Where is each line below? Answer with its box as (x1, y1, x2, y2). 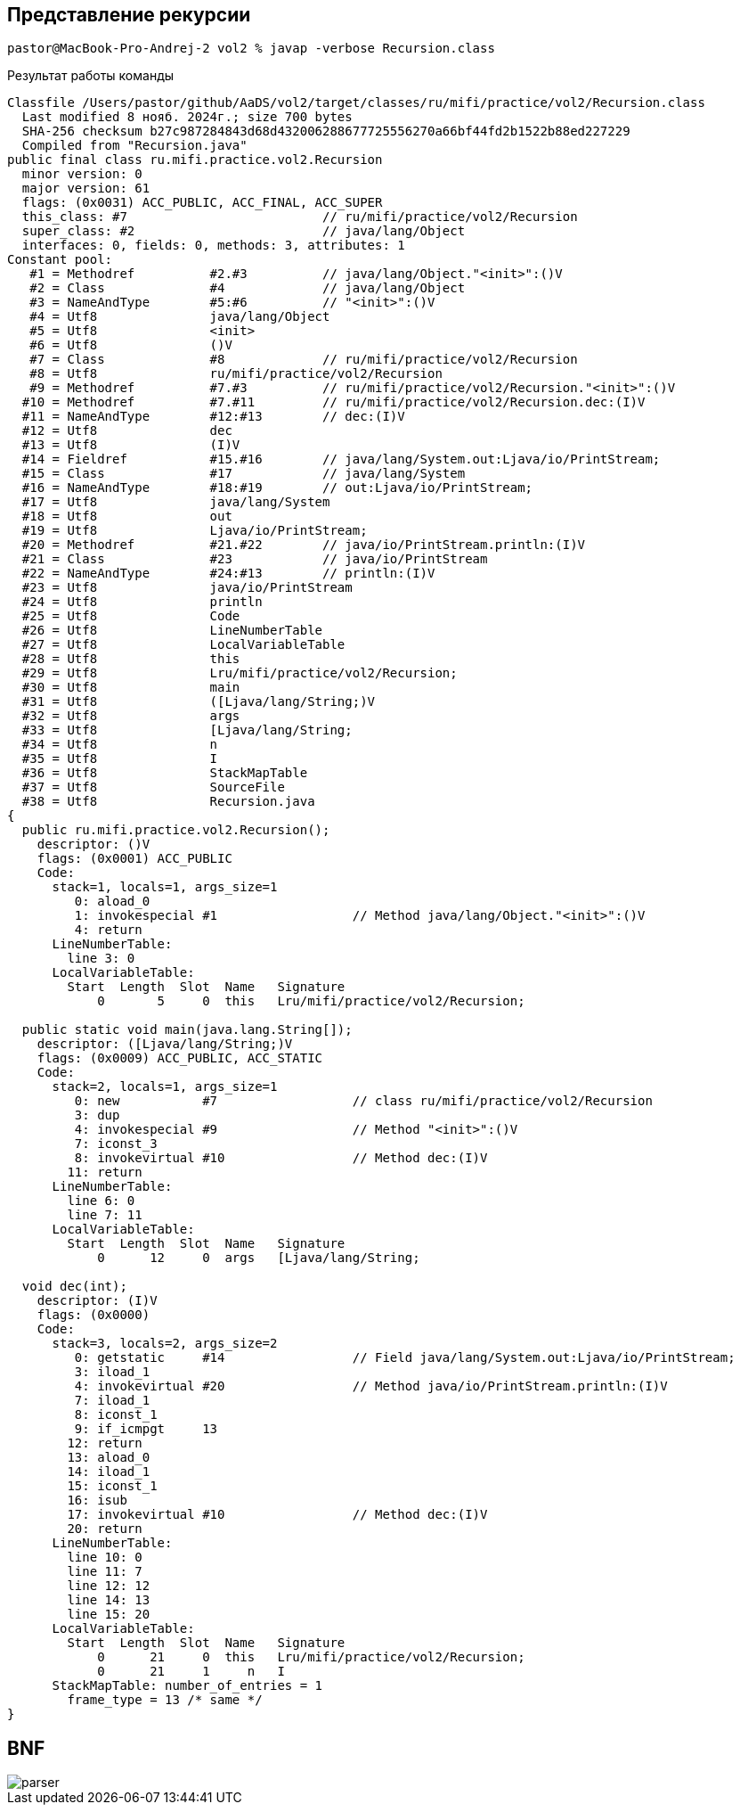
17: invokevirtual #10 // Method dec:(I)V (67, 1507, 488, 1522)
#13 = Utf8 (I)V (21, 438, 240, 453)
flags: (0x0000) (37, 1308, 150, 1323)
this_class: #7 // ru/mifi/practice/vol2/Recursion (21, 209, 578, 225)
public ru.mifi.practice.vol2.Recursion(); (21, 823, 330, 838)
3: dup (74, 1108, 120, 1123)
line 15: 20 (67, 1607, 150, 1622)
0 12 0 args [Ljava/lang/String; (97, 1250, 420, 1266)
